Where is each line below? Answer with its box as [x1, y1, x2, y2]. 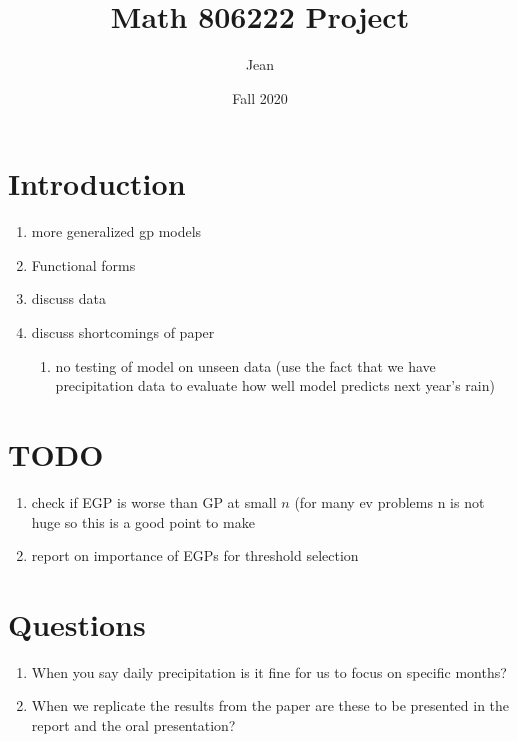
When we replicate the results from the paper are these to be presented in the [31, 695, 510, 716]
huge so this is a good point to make [31, 511, 255, 532]
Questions [8, 603, 146, 644]
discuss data [31, 288, 106, 309]
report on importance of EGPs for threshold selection [31, 545, 359, 566]
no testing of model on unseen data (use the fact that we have [55, 355, 436, 376]
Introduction [8, 163, 186, 204]
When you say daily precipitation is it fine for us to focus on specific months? [31, 661, 507, 682]
